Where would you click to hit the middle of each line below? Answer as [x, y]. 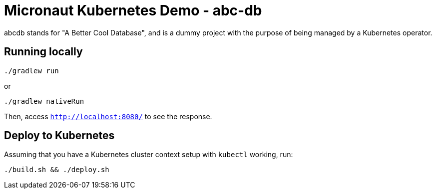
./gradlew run [31, 71]
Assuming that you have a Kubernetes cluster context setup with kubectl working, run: [149, 155]
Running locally [43, 52]
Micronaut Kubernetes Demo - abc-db [133, 10]
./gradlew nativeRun [44, 101]
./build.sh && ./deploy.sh [57, 170]
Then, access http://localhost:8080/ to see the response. [108, 116]
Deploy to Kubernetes [59, 136]
